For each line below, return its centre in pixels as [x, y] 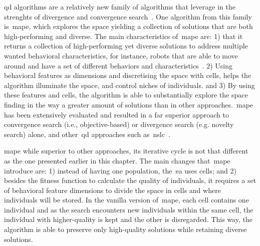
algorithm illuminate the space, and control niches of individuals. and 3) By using [129, 85]
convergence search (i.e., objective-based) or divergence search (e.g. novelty [119, 124]
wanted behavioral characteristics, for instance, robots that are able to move [121, 55]
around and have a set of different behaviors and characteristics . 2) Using [118, 65]
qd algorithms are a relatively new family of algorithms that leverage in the [120, 6]
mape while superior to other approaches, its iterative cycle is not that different [126, 151]
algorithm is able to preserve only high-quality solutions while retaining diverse [125, 229]
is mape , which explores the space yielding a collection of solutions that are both [128, 26]
